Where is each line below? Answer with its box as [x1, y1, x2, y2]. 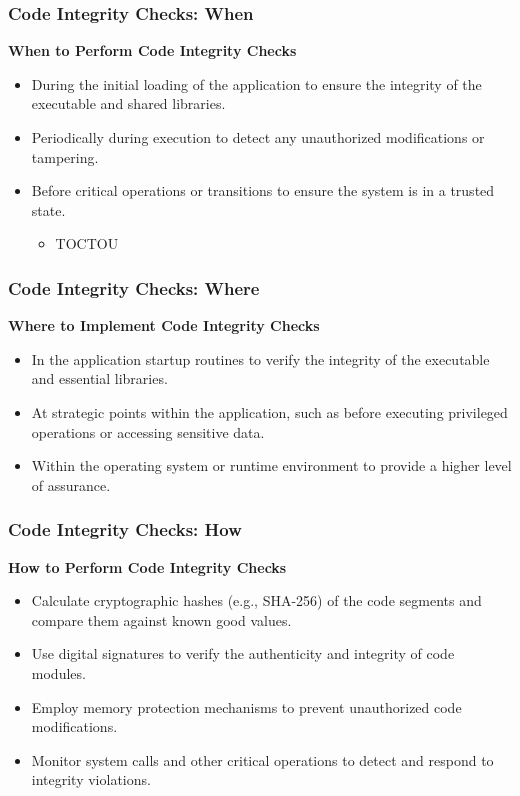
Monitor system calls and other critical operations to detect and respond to [31, 749, 494, 770]
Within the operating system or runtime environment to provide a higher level [31, 455, 512, 476]
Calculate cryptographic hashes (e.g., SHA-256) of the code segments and [31, 590, 482, 611]
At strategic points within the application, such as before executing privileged [31, 401, 508, 422]
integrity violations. [31, 769, 151, 790]
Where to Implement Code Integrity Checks [8, 315, 320, 336]
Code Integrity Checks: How [8, 517, 242, 542]
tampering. [31, 146, 99, 167]
